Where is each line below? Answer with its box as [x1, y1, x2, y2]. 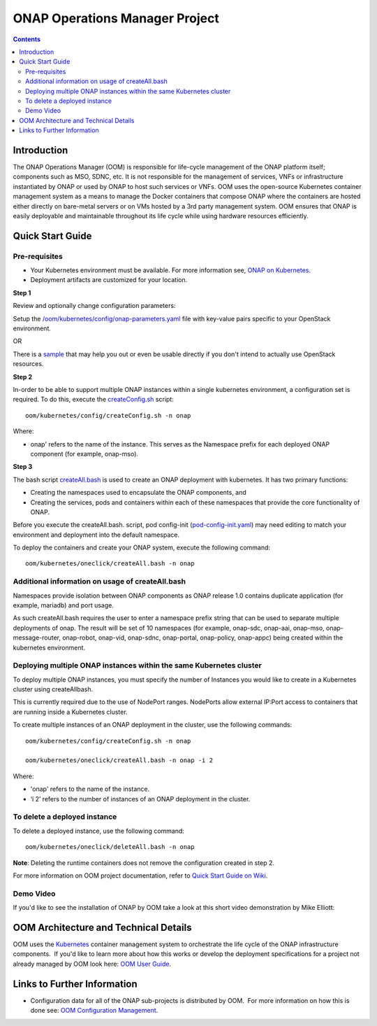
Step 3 [13, 463, 33, 471]
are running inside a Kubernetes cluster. [13, 708, 128, 716]
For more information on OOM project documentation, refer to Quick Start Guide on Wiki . [13, 871, 268, 880]
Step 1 [13, 288, 31, 297]
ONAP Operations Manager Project [13, 10, 219, 26]
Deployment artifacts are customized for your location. [30, 276, 188, 284]
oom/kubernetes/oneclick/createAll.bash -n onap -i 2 [25, 757, 213, 764]
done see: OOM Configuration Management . [30, 1006, 158, 1015]
